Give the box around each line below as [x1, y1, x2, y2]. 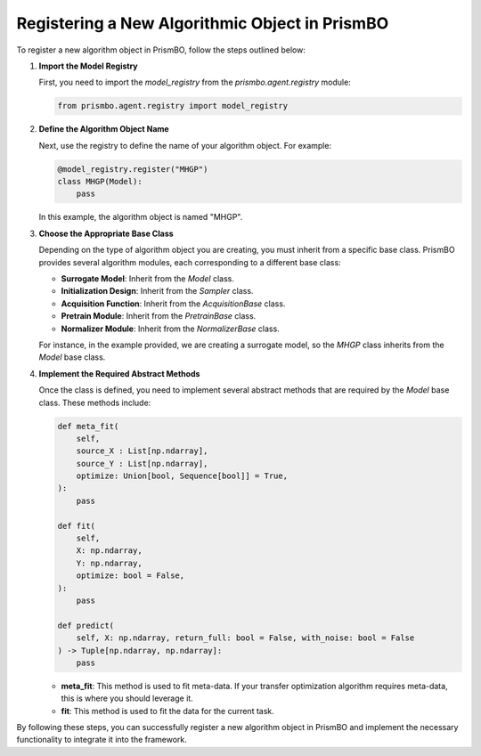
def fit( [57, 521, 96, 531]
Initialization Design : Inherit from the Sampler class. [61, 286, 254, 297]
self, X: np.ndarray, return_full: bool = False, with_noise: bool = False [76, 633, 415, 643]
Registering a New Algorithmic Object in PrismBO [16, 13, 389, 33]
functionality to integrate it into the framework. [16, 735, 187, 745]
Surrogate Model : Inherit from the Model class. [61, 273, 235, 284]
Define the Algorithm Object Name [38, 124, 169, 134]
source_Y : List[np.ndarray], [76, 459, 208, 468]
